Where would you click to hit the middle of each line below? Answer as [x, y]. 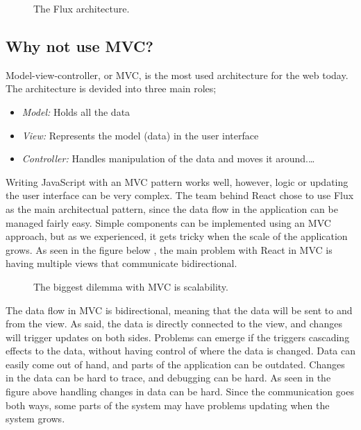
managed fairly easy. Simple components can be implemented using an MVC [168, 222]
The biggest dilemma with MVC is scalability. [131, 286]
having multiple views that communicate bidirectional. [121, 263]
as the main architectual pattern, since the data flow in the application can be [172, 208]
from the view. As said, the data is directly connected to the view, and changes [174, 324]
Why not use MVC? [79, 45]
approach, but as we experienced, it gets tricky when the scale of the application [177, 236]
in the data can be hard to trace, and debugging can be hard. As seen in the [168, 378]
